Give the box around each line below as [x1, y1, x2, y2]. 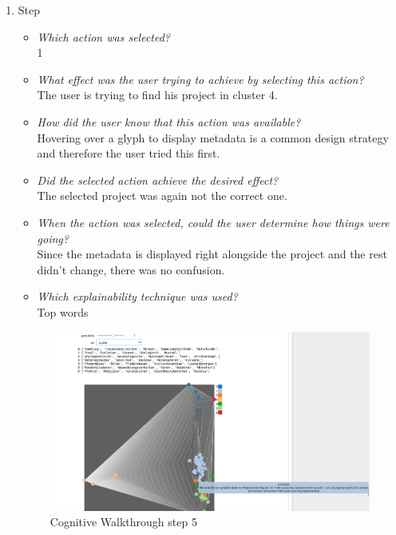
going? [37, 230, 69, 246]
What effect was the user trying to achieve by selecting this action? [37, 70, 364, 87]
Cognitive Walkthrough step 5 [49, 513, 197, 530]
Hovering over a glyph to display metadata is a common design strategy [37, 129, 389, 146]
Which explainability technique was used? [37, 288, 238, 305]
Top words [37, 303, 89, 320]
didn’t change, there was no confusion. [37, 261, 225, 277]
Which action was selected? [37, 28, 170, 45]
